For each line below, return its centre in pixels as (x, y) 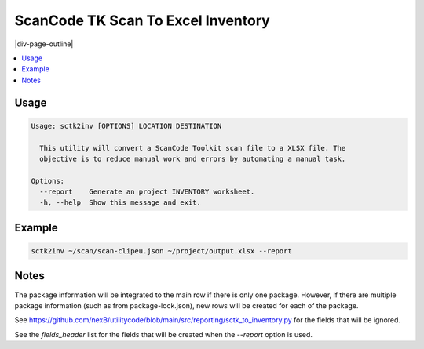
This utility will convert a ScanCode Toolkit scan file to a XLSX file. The (193, 148)
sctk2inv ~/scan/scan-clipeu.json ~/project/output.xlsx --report (161, 251)
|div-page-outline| (44, 44)
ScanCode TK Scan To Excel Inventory (142, 20)
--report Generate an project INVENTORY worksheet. (147, 192)
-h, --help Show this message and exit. (121, 203)
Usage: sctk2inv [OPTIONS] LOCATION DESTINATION (126, 126)
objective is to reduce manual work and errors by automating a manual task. (193, 158)
